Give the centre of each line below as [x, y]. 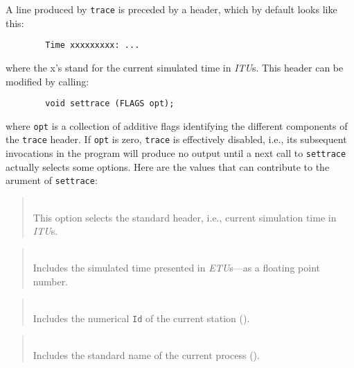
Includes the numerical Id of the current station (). [141, 318]
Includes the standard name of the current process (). [146, 355]
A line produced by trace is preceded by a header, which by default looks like [171, 9]
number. [51, 281]
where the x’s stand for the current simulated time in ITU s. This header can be [175, 67]
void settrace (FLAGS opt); [110, 104]
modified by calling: [47, 81]
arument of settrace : [52, 180]
